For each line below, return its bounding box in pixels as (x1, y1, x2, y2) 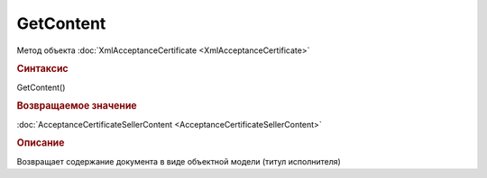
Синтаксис (16, 63, 69, 76)
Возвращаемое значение (16, 100, 137, 112)
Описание (16, 137, 65, 149)
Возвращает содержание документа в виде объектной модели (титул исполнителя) (16, 156, 342, 166)
